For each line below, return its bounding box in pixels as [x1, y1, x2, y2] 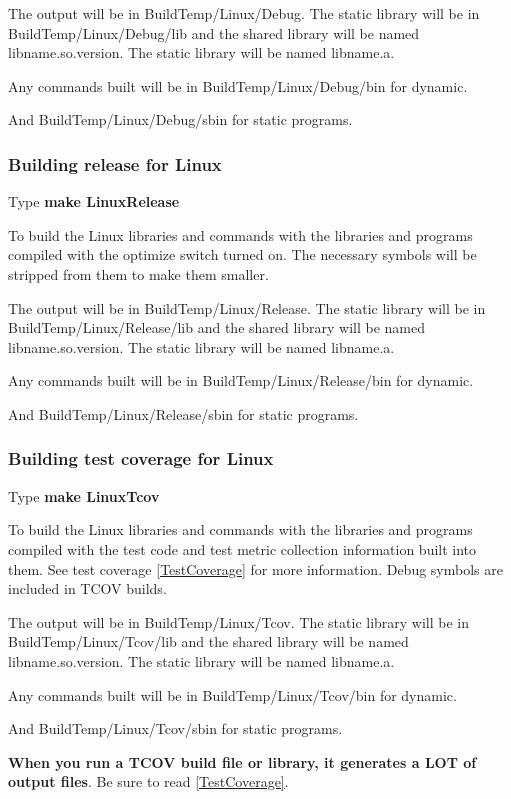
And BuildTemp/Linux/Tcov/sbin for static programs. [8, 718, 343, 739]
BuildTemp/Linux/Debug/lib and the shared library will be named [8, 22, 420, 43]
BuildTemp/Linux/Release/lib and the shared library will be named [8, 317, 426, 338]
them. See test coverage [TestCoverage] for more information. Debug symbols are [8, 558, 503, 579]
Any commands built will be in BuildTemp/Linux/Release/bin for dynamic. [8, 370, 474, 391]
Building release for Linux [8, 151, 222, 176]
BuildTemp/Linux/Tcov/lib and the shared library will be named [8, 631, 409, 652]
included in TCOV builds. [8, 578, 167, 599]
